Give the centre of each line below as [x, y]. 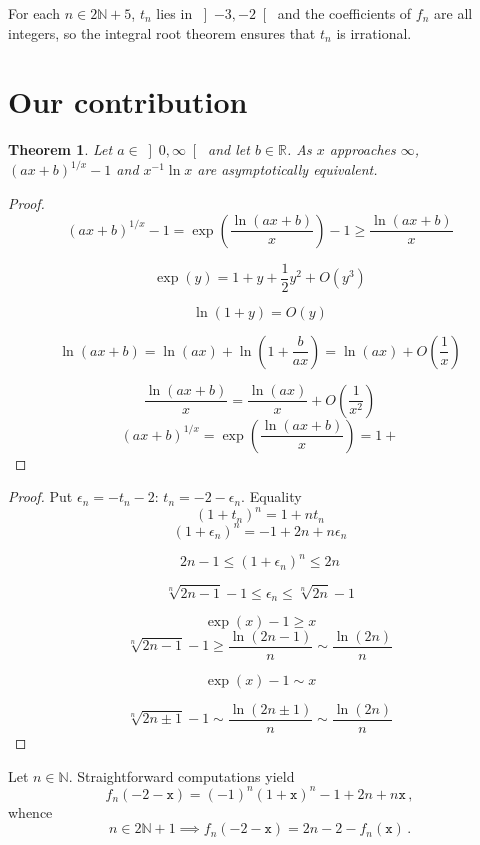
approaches [362, 149]
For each [34, 13]
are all [453, 13]
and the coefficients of [344, 13]
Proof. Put [40, 496]
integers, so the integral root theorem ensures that [162, 32]
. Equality [271, 496]
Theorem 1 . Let [60, 149]
